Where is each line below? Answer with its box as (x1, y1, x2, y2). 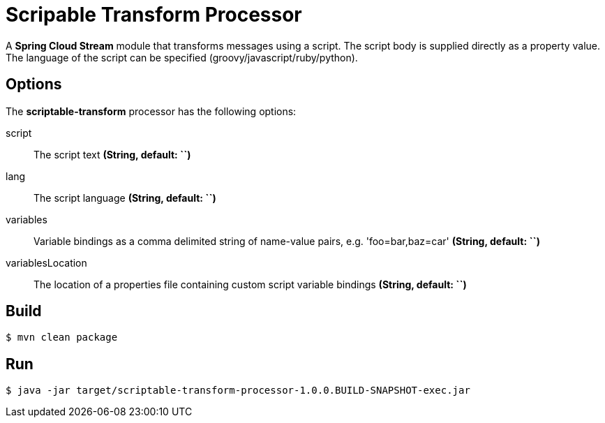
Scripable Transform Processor (6, 3, 302, 27)
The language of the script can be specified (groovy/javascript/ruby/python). (6, 51, 358, 64)
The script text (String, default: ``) (33, 148, 191, 161)
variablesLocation (6, 256, 87, 269)
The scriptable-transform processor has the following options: (6, 105, 297, 117)
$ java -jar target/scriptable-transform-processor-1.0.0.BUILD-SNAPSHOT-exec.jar (6, 385, 470, 396)
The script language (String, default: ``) (33, 191, 216, 204)
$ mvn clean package (6, 332, 118, 343)
